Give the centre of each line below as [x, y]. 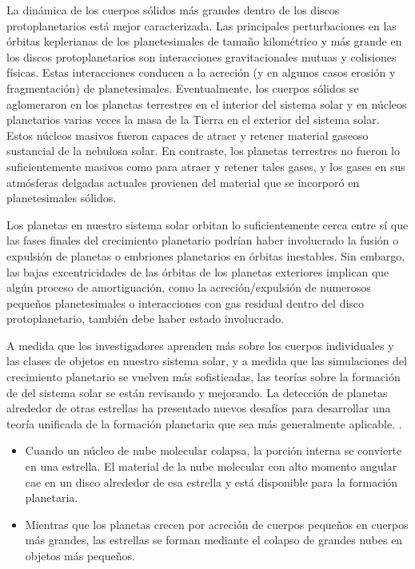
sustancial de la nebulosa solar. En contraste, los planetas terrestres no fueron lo [203, 151]
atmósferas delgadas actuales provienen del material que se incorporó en [183, 182]
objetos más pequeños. [80, 555]
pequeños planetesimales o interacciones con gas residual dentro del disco [186, 302]
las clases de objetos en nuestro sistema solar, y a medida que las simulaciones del [207, 361]
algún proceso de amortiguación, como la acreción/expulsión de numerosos [189, 287]
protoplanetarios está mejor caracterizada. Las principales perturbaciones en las [202, 25]
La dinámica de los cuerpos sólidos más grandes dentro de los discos [173, 10]
